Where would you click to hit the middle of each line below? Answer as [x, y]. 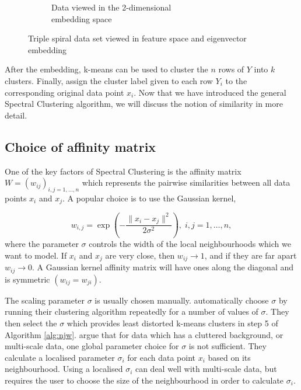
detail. [16, 115]
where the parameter [42, 244]
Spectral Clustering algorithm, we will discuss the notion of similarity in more [144, 104]
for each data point [161, 357]
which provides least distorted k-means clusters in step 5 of [172, 323]
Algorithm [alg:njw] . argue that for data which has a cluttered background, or [144, 334]
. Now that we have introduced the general [210, 92]
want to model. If [36, 255]
